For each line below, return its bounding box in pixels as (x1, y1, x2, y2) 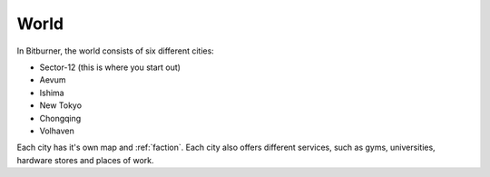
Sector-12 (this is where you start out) (39, 62, 181, 73)
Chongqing (39, 113, 82, 123)
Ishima (39, 87, 64, 98)
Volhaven (39, 125, 74, 136)
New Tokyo (39, 100, 82, 111)
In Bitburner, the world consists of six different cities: (16, 45, 215, 56)
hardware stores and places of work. (16, 154, 154, 165)
